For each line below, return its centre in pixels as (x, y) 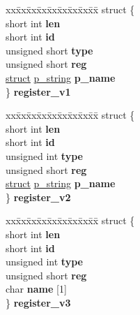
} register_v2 (38, 197)
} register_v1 (38, 91)
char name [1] (36, 289)
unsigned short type (49, 50)
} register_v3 (38, 302)
